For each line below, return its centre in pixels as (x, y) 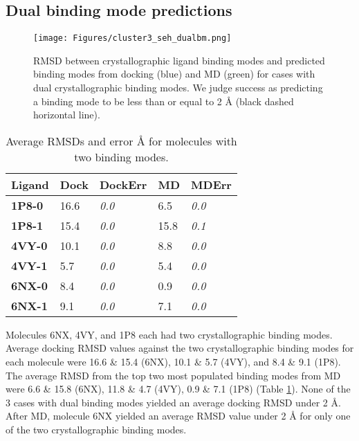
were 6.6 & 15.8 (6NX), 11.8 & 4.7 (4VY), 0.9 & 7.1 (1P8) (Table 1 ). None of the (178, 389)
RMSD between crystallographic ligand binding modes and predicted (179, 60)
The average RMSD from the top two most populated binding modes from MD (173, 375)
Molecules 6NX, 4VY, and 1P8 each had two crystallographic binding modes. (169, 334)
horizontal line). (67, 115)
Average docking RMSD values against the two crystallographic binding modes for (180, 348)
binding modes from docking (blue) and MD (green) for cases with (174, 74)
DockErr (123, 184)
